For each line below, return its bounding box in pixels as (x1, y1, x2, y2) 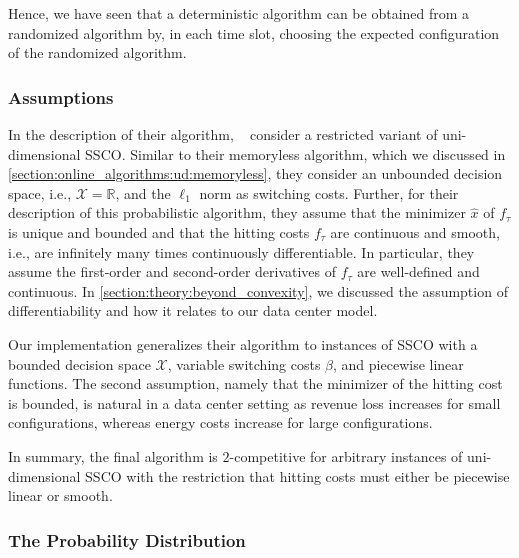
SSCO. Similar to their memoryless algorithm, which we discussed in (85, 143, 506, 164)
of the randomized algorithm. (8, 42, 187, 63)
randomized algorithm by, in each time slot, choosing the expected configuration (8, 22, 500, 43)
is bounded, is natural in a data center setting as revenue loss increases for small (8, 392, 501, 413)
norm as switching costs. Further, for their (199, 182, 459, 203)
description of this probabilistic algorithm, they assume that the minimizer (8, 202, 466, 223)
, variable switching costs (167, 353, 321, 374)
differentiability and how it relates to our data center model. (8, 300, 378, 321)
